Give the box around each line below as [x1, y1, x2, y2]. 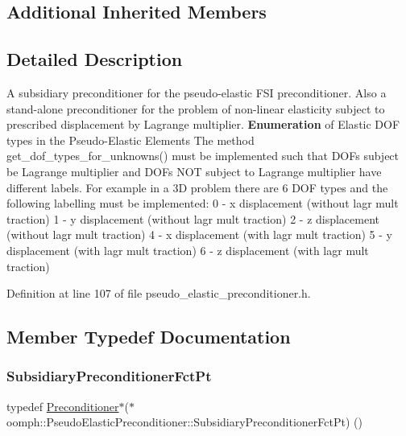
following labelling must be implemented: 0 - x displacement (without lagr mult [6, 195, 399, 212]
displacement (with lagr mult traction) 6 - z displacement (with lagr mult [6, 241, 369, 258]
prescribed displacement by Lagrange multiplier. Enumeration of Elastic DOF [6, 116, 400, 133]
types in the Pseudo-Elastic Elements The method [6, 131, 255, 148]
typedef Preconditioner [6, 397, 119, 414]
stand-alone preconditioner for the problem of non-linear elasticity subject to [6, 100, 385, 117]
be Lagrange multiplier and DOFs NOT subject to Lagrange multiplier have [6, 162, 382, 179]
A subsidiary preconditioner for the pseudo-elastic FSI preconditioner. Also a [6, 84, 387, 101]
